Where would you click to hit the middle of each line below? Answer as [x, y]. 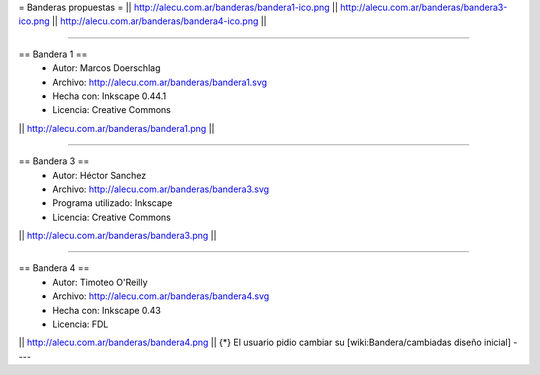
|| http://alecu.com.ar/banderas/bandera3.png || [117, 236]
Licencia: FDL [80, 324]
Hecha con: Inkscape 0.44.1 [109, 96]
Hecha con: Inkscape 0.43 [107, 310]
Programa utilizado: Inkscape [112, 203]
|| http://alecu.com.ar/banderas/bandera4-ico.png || [159, 21]
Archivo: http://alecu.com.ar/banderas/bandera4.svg [161, 296]
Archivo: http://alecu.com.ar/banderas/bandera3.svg [161, 189]
